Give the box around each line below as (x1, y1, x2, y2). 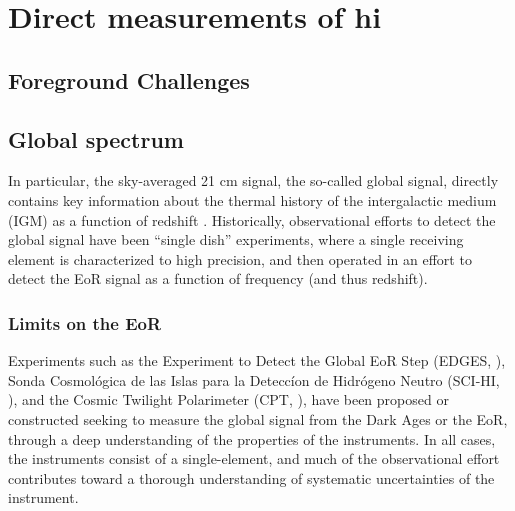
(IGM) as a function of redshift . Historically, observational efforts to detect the (8, 209, 496, 230)
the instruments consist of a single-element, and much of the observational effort (8, 448, 500, 469)
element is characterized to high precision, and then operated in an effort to (8, 248, 472, 269)
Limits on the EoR (8, 310, 162, 335)
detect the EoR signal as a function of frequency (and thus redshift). (8, 268, 428, 289)
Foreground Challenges (8, 64, 250, 95)
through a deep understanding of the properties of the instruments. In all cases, (8, 428, 496, 449)
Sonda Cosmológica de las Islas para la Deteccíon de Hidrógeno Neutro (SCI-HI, (8, 369, 500, 390)
